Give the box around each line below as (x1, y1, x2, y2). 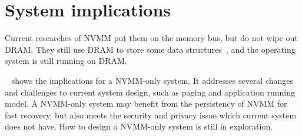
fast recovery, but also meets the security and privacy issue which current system (5, 108, 297, 121)
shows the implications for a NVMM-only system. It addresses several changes (11, 74, 294, 86)
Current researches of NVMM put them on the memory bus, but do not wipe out (5, 32, 298, 44)
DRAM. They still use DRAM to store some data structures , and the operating (5, 43, 296, 55)
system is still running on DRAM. (5, 55, 127, 67)
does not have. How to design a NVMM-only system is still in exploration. (5, 120, 273, 132)
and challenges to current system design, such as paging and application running (5, 86, 295, 98)
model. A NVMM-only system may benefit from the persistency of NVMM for (5, 97, 287, 110)
